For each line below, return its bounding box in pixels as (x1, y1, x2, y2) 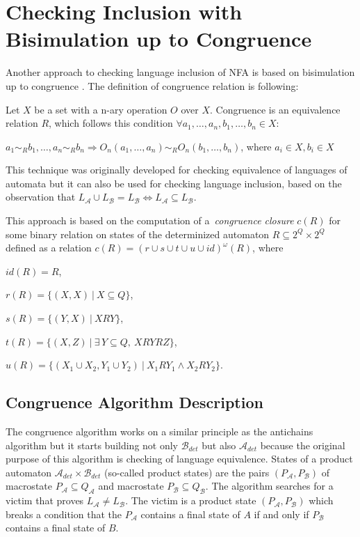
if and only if (254, 506, 309, 521)
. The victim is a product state (125, 493, 256, 508)
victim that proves (6, 493, 84, 508)
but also (202, 437, 236, 452)
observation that (6, 189, 76, 204)
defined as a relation (6, 240, 92, 255)
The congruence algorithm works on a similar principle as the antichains (6, 424, 313, 439)
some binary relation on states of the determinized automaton (6, 226, 270, 241)
